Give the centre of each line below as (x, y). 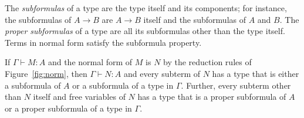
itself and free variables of (79, 97)
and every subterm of (162, 73)
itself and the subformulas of (195, 19)
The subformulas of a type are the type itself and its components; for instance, (146, 8)
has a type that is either (256, 73)
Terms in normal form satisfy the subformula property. (103, 42)
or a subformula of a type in (123, 85)
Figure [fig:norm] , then (46, 73)
